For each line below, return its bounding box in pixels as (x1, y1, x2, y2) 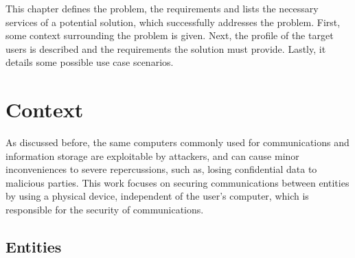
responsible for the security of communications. (5, 202, 204, 217)
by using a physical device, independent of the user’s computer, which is (5, 189, 309, 203)
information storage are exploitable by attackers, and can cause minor (5, 148, 299, 163)
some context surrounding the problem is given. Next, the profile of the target (5, 28, 334, 43)
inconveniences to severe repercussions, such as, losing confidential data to (5, 162, 317, 176)
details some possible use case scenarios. (5, 55, 174, 69)
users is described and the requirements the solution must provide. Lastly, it (5, 41, 326, 56)
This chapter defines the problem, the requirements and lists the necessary (5, 1, 319, 15)
